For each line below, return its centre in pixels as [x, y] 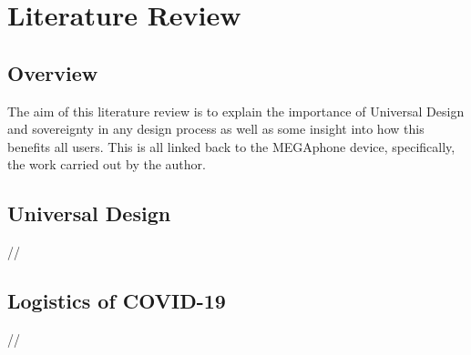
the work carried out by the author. [107, 164]
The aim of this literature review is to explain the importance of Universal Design [236, 111]
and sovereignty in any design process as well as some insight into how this [216, 129]
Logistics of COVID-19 [117, 301]
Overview [53, 72]
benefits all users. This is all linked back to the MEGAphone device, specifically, [231, 146]
